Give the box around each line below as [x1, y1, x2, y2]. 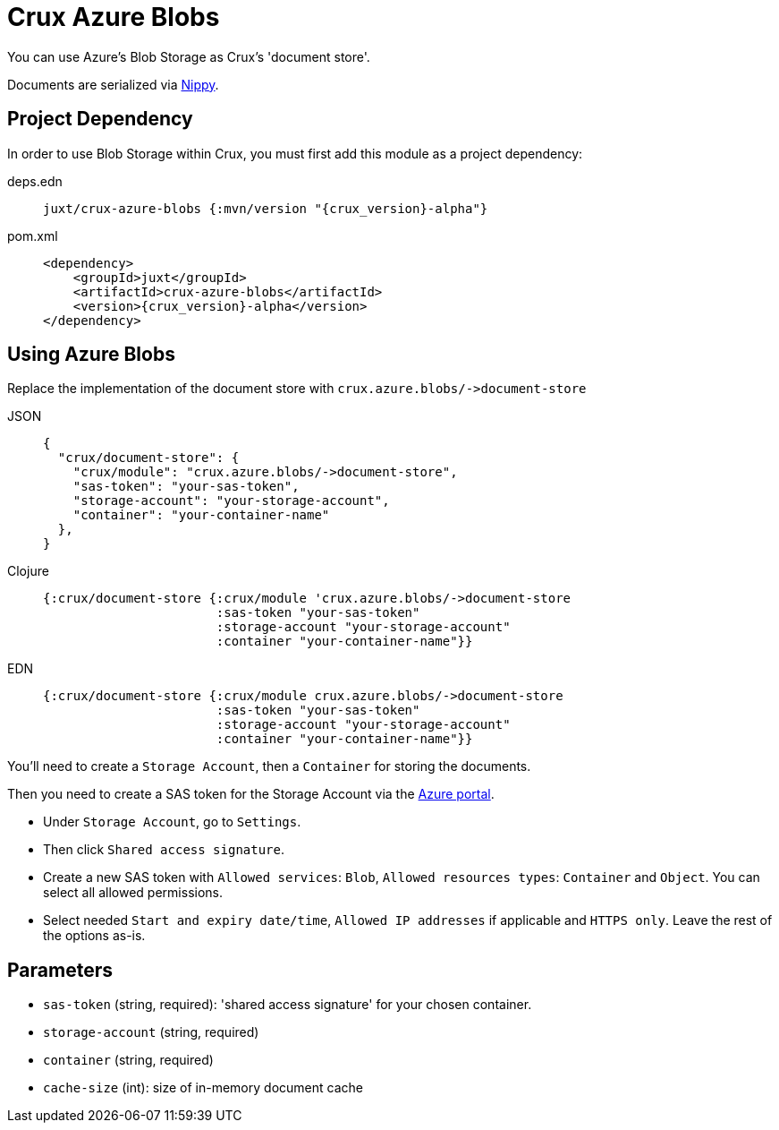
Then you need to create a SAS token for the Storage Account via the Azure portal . [7, 786, 495, 802]
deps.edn [7, 173, 63, 189]
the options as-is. [43, 928, 146, 944]
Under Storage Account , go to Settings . [43, 814, 301, 830]
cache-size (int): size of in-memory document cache [43, 1080, 363, 1096]
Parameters [7, 958, 113, 981]
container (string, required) [43, 1052, 214, 1068]
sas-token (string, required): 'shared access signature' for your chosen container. [43, 997, 532, 1013]
